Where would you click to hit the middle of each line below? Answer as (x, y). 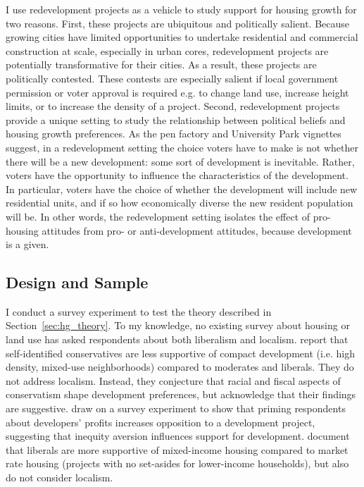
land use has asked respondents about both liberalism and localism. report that (177, 339)
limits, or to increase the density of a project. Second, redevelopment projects (173, 106)
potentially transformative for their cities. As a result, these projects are (161, 64)
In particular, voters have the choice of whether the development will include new (182, 189)
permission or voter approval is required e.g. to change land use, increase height (177, 92)
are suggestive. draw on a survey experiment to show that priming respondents (176, 408)
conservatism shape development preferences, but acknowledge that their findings (181, 394)
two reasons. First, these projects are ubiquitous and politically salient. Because (178, 23)
